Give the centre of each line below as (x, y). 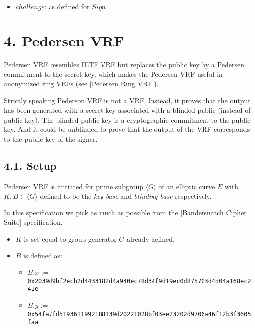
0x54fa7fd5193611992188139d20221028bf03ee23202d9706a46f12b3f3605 (139, 314)
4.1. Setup (30, 165)
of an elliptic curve (187, 186)
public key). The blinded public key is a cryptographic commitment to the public (127, 119)
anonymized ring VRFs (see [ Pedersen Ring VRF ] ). (81, 83)
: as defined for (67, 6)
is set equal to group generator (70, 239)
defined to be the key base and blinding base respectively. (126, 196)
